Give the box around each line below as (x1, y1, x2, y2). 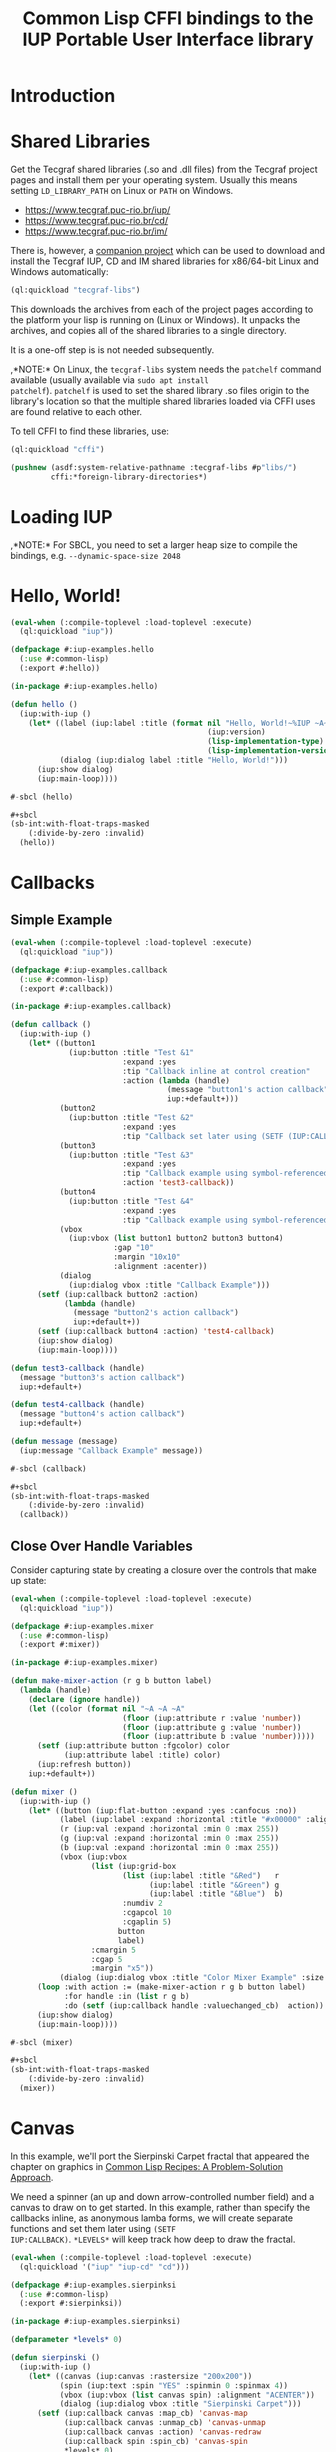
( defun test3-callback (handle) (10, 1363, 145, 1373)
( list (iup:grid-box (90, 1861, 177, 1871)
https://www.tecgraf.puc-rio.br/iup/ (24, 204, 171, 216)
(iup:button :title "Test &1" (68, 1047, 195, 1057)
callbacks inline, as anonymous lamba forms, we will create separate (10, 2212, 293, 2224)
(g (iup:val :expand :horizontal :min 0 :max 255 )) (59, 1833, 280, 1844)
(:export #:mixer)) (19, 1640, 101, 1650)
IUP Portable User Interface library (22, 28, 314, 51)
